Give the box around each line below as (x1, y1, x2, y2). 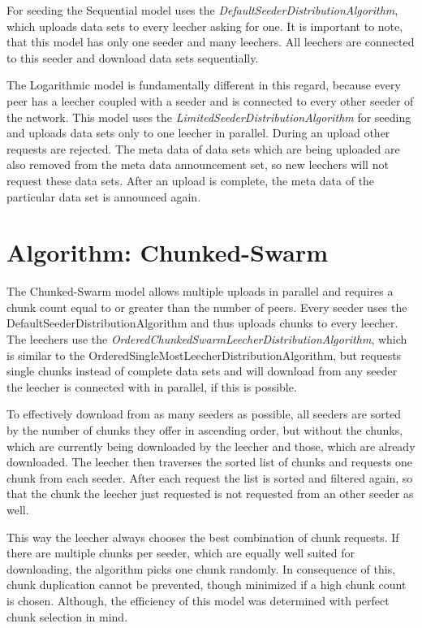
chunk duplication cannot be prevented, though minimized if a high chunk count (6, 576, 407, 593)
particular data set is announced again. (6, 188, 201, 205)
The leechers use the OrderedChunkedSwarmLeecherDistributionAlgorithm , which (6, 331, 407, 348)
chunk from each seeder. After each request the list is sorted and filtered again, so (6, 469, 413, 486)
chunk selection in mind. (6, 608, 128, 625)
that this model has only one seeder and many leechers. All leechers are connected (6, 33, 415, 50)
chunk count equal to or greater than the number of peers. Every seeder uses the (6, 298, 407, 315)
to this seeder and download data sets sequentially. (6, 49, 259, 66)
